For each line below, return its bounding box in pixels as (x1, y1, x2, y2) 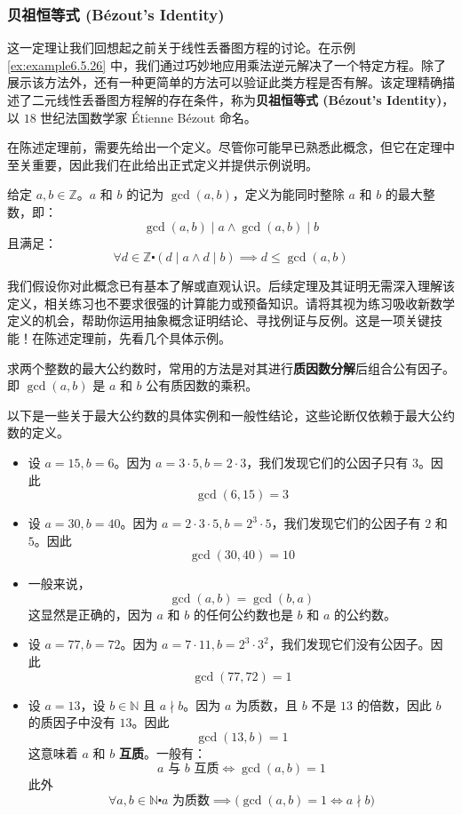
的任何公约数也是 (193, 604, 293, 623)
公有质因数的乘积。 (146, 376, 259, 395)
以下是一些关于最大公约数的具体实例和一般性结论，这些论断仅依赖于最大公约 (7, 405, 455, 424)
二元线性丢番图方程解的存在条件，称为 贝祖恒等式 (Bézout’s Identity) (31, 91, 442, 108)
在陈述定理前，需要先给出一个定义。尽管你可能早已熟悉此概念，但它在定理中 (7, 138, 455, 156)
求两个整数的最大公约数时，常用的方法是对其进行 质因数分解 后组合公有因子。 (7, 358, 455, 377)
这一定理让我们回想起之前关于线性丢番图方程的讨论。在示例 (7, 38, 355, 57)
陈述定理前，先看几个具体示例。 (44, 328, 231, 347)
